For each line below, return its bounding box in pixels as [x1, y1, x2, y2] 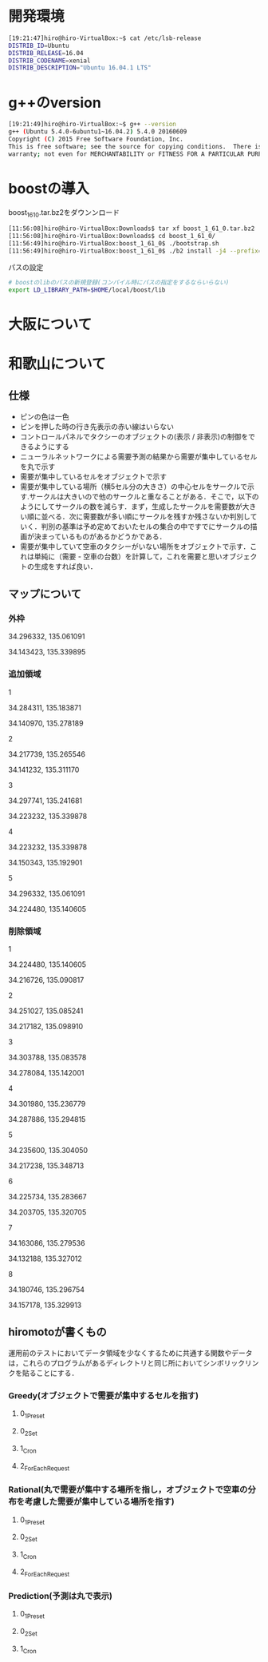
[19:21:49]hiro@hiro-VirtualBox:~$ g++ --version [8, 121, 177, 129]
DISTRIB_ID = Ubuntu [8, 42, 69, 50]
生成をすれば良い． [33, 561, 97, 571]
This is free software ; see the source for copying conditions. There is [8, 142, 262, 150]
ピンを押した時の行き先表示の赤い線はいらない [19, 421, 174, 431]
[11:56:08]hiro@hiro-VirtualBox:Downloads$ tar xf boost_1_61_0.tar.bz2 [8, 225, 255, 233]
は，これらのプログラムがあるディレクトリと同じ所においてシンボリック [8, 1358, 246, 1367]
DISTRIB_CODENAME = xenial [8, 57, 91, 65]
